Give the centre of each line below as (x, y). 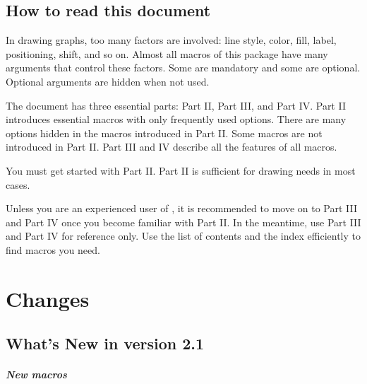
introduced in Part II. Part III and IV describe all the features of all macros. (172, 147)
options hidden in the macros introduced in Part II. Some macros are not (164, 133)
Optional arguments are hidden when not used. (108, 81)
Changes (48, 298)
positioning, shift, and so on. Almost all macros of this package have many (167, 53)
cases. (18, 184)
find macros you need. (53, 249)
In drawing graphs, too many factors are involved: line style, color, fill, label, (171, 40)
